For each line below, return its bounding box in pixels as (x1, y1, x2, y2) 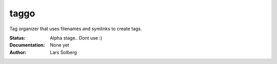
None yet (50, 42, 69, 48)
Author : (9, 49, 27, 55)
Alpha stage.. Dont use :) (50, 35, 103, 41)
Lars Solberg (50, 49, 77, 55)
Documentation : (9, 42, 45, 48)
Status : (9, 35, 26, 41)
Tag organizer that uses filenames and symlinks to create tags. (9, 26, 142, 32)
